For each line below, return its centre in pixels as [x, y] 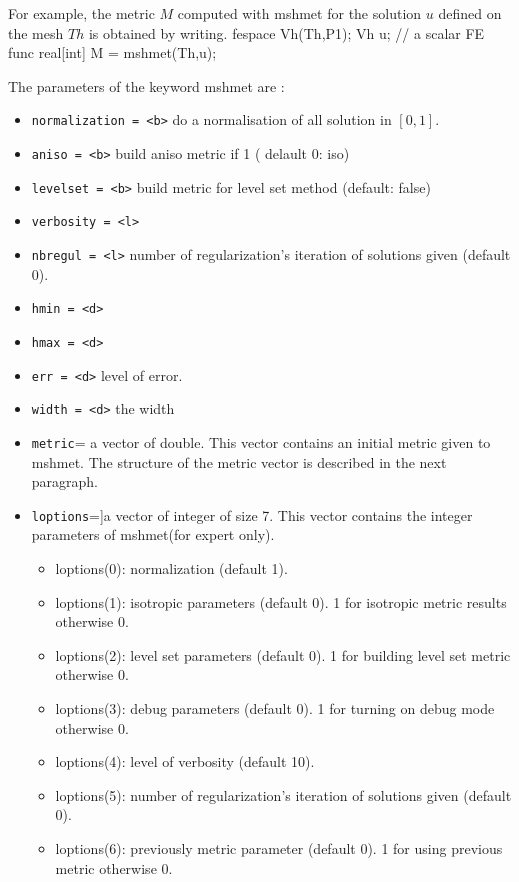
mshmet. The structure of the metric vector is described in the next [239, 461]
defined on [470, 13]
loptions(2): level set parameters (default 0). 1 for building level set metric [283, 654]
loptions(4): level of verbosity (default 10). [185, 761]
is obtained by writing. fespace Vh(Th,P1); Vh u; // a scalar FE [286, 32]
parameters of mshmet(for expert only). [153, 534]
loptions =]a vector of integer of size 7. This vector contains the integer [252, 514]
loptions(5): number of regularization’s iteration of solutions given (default [283, 794]
